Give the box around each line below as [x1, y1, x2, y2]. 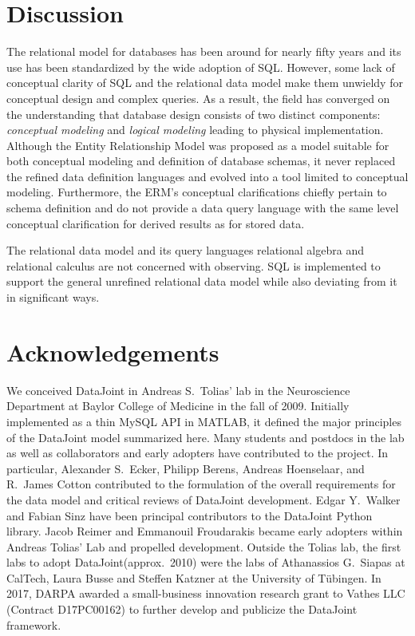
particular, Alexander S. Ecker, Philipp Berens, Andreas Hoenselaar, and [6, 460, 365, 476]
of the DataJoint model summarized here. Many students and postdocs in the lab [6, 429, 405, 445]
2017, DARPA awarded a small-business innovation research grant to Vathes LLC [6, 585, 405, 602]
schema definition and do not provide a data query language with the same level [6, 199, 399, 216]
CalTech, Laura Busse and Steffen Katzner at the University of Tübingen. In [6, 569, 381, 586]
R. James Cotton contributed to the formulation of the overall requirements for [6, 476, 396, 492]
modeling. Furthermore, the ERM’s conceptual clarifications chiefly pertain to [6, 184, 387, 200]
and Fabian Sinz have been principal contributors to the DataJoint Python [6, 507, 373, 523]
